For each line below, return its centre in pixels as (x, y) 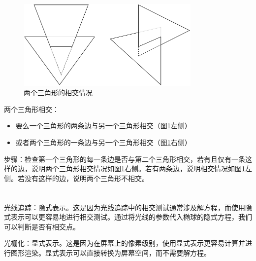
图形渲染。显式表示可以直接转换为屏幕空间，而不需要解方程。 (111, 252)
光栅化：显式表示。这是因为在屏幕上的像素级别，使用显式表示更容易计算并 (125, 243)
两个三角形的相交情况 (58, 93)
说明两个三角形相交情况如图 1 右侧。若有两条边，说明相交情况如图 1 (138, 168)
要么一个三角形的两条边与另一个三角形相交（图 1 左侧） (103, 126)
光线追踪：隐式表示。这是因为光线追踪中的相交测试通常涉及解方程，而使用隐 (128, 207)
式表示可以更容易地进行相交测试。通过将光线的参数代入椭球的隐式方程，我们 (128, 217)
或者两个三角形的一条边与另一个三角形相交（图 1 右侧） (103, 142)
